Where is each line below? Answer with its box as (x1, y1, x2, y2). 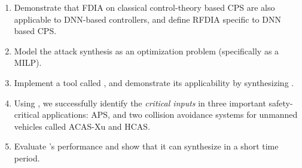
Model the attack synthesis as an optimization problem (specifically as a (14, 44, 279, 57)
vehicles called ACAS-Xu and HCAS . (14, 120, 151, 132)
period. (14, 151, 40, 164)
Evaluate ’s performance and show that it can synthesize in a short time (14, 140, 279, 152)
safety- (269, 96, 293, 109)
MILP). (14, 56, 42, 69)
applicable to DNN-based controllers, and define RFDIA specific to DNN (14, 13, 281, 25)
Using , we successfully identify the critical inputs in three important (14, 96, 266, 109)
